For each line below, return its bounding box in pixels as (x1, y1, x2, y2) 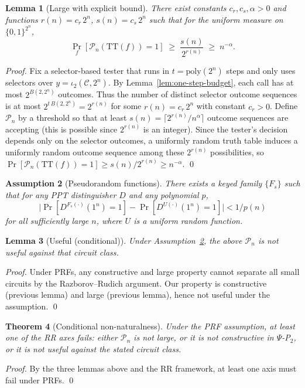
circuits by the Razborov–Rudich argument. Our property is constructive (5, 277, 267, 289)
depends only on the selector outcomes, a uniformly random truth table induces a (5, 134, 298, 147)
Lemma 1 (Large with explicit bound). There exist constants (5, 2, 227, 13)
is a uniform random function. (133, 215, 243, 227)
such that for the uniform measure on (149, 13, 283, 25)
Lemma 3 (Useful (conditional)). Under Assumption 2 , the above (5, 234, 242, 246)
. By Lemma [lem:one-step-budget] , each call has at (108, 76, 294, 89)
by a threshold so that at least (18, 111, 127, 124)
